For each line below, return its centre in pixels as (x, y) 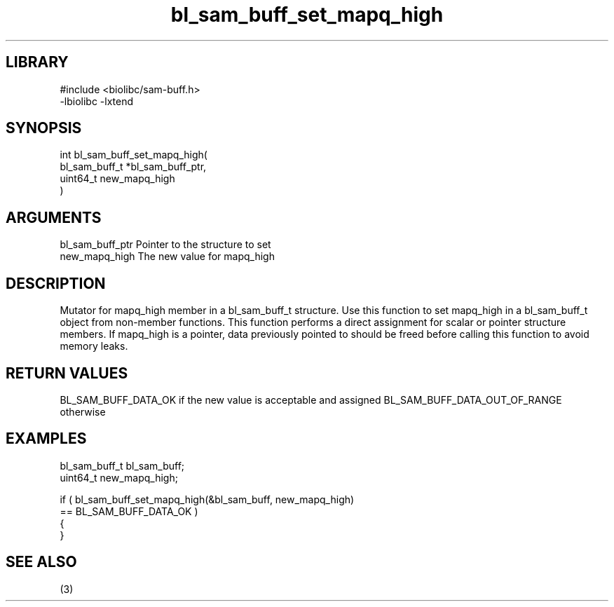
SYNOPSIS (44, 128)
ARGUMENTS (54, 217)
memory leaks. (94, 346)
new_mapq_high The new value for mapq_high (167, 257)
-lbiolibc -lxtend (97, 101)
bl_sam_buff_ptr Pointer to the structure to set (165, 245)
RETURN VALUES (67, 373)
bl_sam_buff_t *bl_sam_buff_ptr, (133, 167)
